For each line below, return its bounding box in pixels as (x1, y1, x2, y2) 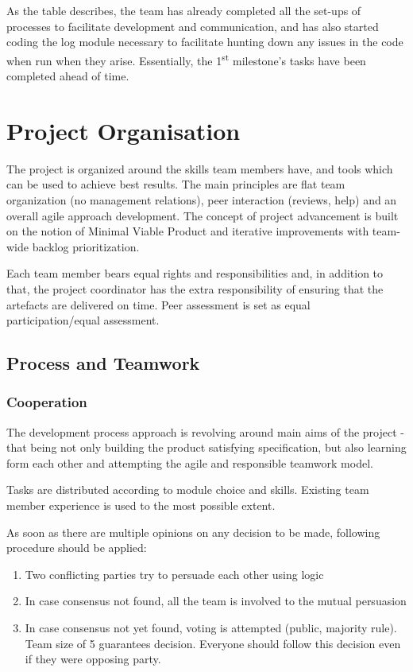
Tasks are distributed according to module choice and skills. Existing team (6, 481, 369, 498)
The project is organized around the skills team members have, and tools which (6, 160, 393, 177)
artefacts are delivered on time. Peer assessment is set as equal (6, 296, 311, 313)
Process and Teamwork (6, 351, 200, 375)
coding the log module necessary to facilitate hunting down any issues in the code (6, 33, 403, 50)
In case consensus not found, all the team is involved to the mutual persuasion (25, 592, 407, 609)
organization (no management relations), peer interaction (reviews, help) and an (6, 191, 397, 208)
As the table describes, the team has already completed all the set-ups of (6, 2, 361, 18)
